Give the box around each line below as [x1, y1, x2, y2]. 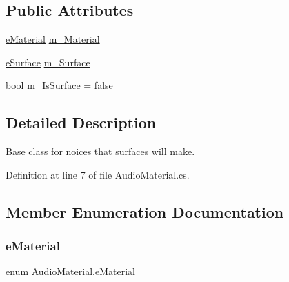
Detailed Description [6, 112, 157, 133]
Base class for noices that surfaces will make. [6, 144, 195, 159]
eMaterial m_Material [6, 32, 100, 46]
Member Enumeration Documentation [6, 201, 284, 222]
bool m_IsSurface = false [6, 78, 113, 92]
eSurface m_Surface [6, 54, 90, 69]
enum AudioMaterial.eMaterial [6, 264, 135, 279]
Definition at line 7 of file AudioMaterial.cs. [6, 167, 190, 181]
